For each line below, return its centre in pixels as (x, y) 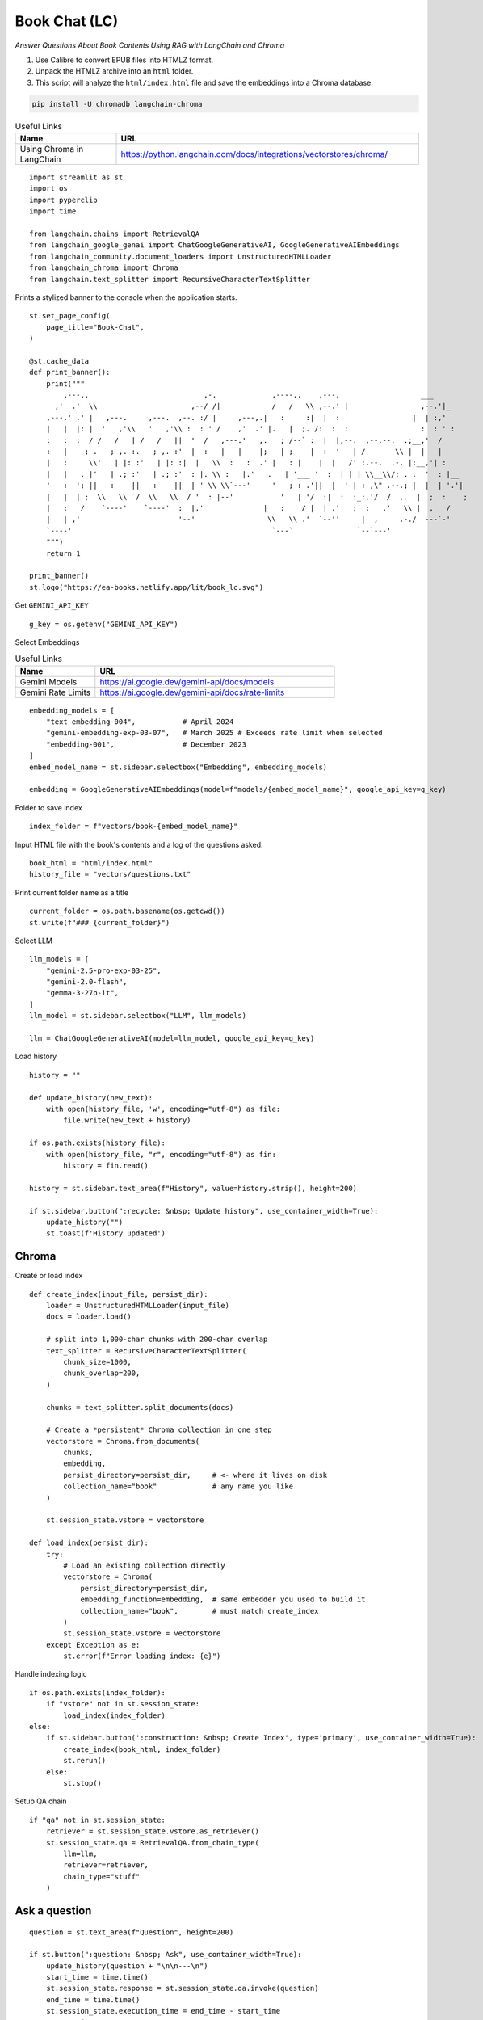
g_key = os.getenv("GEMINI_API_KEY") (104, 624)
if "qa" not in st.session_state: (97, 1820)
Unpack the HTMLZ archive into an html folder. (114, 71)
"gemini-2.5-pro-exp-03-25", (103, 970)
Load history (36, 1056)
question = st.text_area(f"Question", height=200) (132, 1932)
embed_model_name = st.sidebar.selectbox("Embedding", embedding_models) (178, 767)
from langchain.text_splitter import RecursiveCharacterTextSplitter (170, 279)
